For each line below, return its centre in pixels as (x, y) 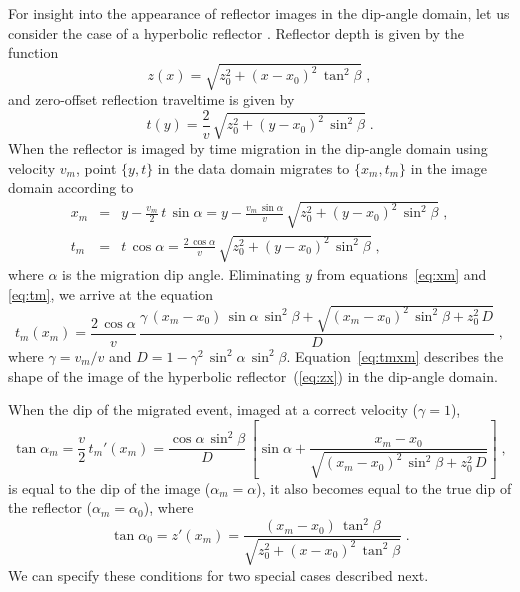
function (33, 52)
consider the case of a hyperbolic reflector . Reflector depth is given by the (236, 32)
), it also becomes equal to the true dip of (384, 487)
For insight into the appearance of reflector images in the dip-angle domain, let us (259, 13)
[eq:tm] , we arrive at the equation (111, 293)
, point (96, 167)
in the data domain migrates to (253, 167)
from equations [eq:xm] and (401, 274)
